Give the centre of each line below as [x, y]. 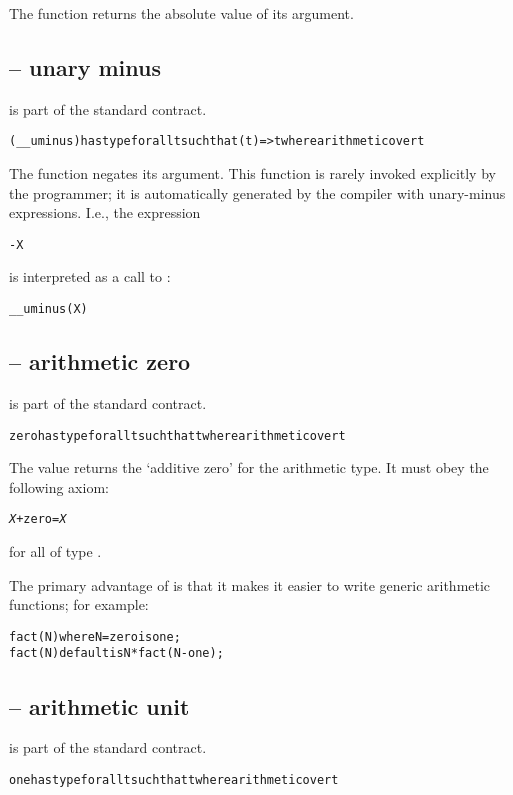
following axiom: [59, 486]
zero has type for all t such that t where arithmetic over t [177, 435]
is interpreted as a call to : [90, 276]
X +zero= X [38, 519]
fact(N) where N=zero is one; [95, 636]
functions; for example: [79, 604]
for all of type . [55, 551]
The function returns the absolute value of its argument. [181, 13]
